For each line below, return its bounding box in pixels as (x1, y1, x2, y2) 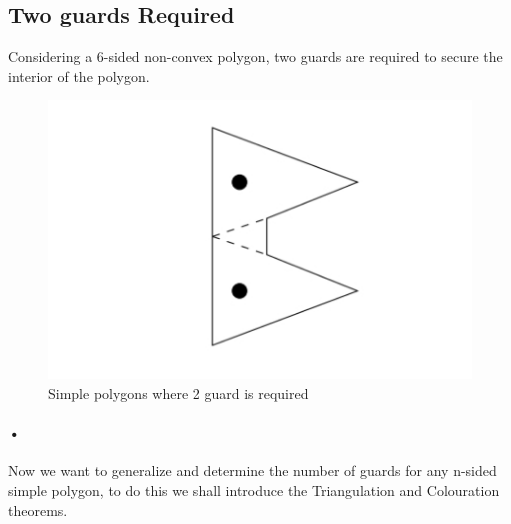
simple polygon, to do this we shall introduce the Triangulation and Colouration (8, 480, 500, 501)
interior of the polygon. (8, 65, 150, 86)
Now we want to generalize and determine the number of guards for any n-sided (8, 460, 497, 481)
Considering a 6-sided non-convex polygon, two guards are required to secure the (8, 46, 503, 67)
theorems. (8, 499, 68, 520)
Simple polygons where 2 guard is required (48, 383, 309, 404)
